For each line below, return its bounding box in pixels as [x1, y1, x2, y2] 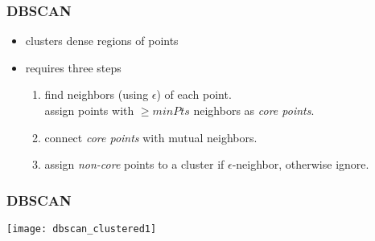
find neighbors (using [44, 86, 149, 103]
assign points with [44, 102, 134, 118]
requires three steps [25, 59, 122, 76]
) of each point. [156, 86, 232, 103]
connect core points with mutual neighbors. [44, 129, 258, 145]
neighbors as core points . [193, 102, 315, 118]
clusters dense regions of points [25, 32, 179, 49]
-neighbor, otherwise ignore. [232, 156, 369, 173]
